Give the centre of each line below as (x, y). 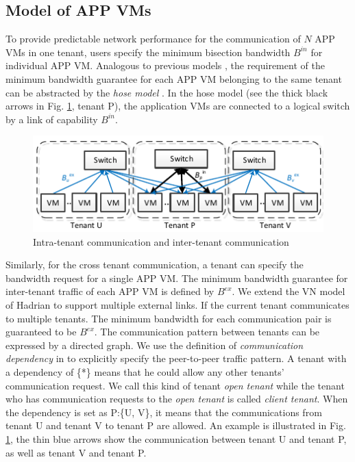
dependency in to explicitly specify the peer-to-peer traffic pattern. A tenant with (176, 358)
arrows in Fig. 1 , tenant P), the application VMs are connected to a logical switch (178, 106)
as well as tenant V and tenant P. (76, 452)
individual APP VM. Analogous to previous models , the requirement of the (165, 65)
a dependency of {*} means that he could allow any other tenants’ (145, 371)
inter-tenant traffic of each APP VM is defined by (110, 291)
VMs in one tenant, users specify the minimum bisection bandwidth (148, 52)
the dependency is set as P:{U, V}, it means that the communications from (164, 412)
